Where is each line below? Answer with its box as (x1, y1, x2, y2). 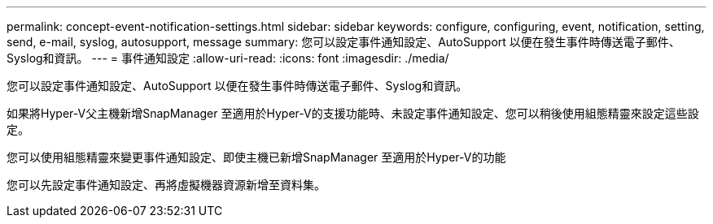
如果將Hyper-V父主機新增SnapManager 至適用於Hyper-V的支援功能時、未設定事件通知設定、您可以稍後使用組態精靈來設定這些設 (7, 106, 699, 120)
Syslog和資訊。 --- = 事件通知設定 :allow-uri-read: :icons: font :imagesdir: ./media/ (7, 51, 449, 65)
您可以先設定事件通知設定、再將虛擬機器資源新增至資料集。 (7, 178, 326, 192)
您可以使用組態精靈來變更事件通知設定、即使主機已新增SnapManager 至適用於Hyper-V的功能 (7, 150, 506, 164)
